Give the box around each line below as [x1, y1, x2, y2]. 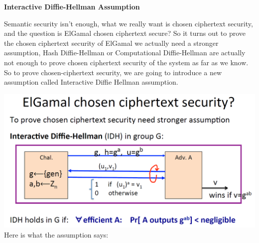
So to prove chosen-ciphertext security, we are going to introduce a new [4, 67, 222, 77]
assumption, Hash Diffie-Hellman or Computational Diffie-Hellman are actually [4, 47, 246, 58]
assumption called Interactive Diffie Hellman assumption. [4, 77, 178, 87]
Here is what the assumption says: [4, 230, 109, 240]
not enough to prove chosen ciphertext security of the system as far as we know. [4, 57, 249, 67]
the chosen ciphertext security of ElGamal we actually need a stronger [4, 37, 219, 48]
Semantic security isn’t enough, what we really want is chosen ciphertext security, [4, 18, 253, 28]
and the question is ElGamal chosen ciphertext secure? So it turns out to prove [4, 28, 246, 38]
